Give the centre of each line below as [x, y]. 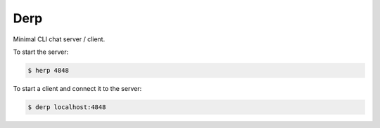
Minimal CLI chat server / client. [59, 39]
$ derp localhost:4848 [67, 107]
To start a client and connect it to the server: [77, 88]
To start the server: [41, 52]
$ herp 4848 [49, 70]
